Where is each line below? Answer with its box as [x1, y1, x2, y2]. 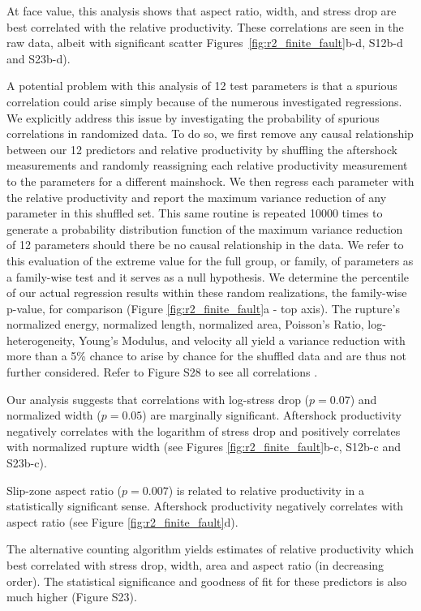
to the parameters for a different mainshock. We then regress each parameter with [6, 172, 415, 189]
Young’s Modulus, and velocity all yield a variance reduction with [79, 331, 406, 348]
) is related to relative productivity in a [168, 481, 364, 498]
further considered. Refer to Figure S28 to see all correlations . [6, 364, 318, 381]
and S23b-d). [6, 49, 71, 67]
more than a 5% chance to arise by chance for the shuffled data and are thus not [6, 347, 407, 364]
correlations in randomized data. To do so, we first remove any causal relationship [6, 125, 414, 142]
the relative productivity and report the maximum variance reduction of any [6, 188, 387, 205]
